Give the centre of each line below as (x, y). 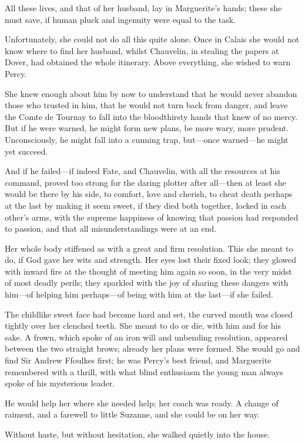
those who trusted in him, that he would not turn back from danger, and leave (146, 105)
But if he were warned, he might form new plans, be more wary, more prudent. (147, 128)
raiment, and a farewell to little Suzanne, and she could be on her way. (132, 414)
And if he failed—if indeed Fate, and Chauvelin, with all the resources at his (143, 171)
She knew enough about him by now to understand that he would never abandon (151, 93)
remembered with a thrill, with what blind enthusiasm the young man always (144, 371)
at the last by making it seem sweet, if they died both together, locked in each (146, 205)
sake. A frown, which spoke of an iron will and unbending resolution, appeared (146, 337)
